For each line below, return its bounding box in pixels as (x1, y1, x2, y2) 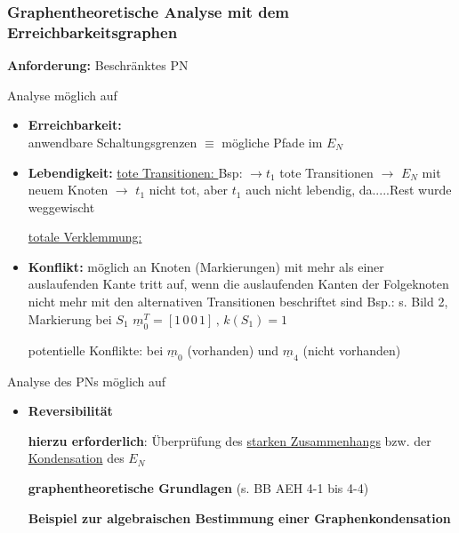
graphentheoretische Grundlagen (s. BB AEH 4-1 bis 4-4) (28, 479, 369, 497)
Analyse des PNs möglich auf (7, 371, 166, 390)
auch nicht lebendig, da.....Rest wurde (246, 180, 452, 199)
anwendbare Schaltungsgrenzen (28, 132, 197, 151)
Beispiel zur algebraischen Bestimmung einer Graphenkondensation (28, 508, 451, 527)
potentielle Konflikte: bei (28, 340, 164, 359)
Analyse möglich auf (7, 85, 117, 104)
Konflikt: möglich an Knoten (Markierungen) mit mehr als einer (28, 257, 384, 275)
